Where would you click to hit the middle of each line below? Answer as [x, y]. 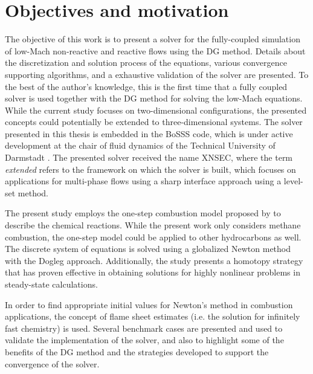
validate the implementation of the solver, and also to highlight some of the [144, 340]
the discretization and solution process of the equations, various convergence [146, 63]
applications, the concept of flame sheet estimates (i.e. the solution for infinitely [153, 316]
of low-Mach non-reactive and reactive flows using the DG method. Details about [155, 50]
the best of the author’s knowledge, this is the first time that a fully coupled [146, 86]
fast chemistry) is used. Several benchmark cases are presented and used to [144, 328]
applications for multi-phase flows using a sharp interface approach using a [143, 181]
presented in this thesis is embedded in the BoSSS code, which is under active [149, 133]
